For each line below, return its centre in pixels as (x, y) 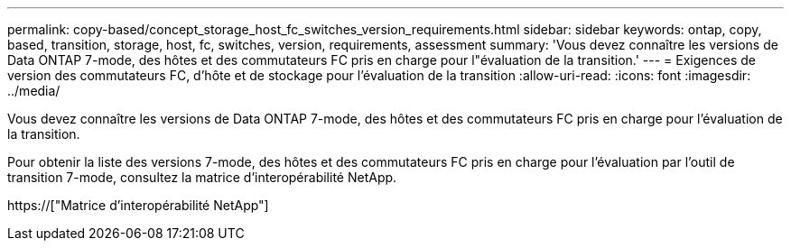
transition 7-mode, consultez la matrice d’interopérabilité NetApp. (202, 177)
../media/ (34, 91)
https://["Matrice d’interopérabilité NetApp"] (138, 205)
